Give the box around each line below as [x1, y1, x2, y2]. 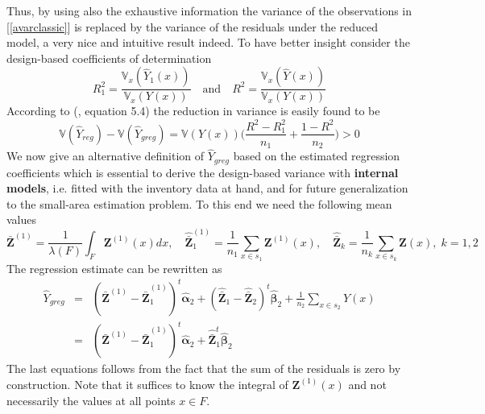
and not [348, 375, 387, 392]
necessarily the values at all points [6, 391, 176, 408]
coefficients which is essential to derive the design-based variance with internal [6, 164, 399, 180]
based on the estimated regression [233, 147, 400, 164]
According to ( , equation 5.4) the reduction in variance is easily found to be [6, 102, 380, 119]
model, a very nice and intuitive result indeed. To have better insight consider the [6, 34, 410, 51]
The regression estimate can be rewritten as [6, 259, 222, 276]
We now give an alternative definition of [6, 147, 205, 164]
